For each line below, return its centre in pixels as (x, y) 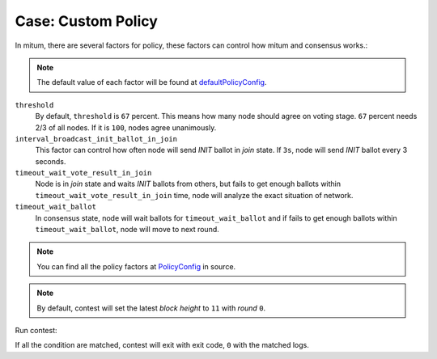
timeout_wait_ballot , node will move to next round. (127, 230)
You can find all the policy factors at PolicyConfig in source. (136, 266)
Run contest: (36, 330)
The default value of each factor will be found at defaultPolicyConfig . (152, 82)
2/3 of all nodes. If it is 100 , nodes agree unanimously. (126, 127)
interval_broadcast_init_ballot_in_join (96, 139)
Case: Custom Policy (86, 21)
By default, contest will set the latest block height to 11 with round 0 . (151, 308)
